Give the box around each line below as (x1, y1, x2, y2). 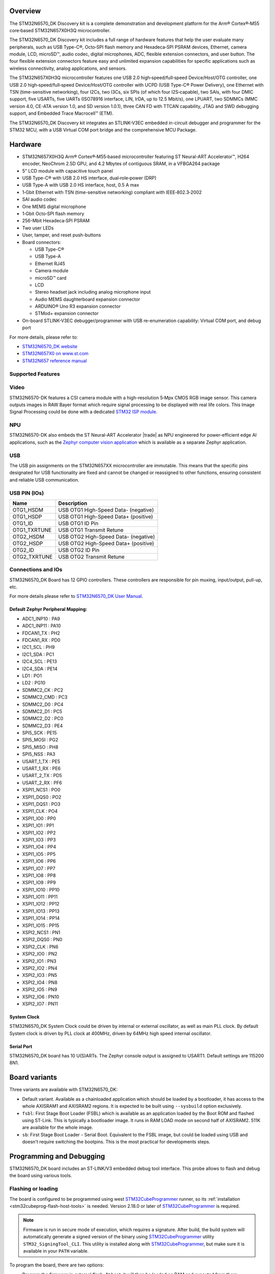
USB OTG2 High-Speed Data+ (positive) (58, 540, 154, 547)
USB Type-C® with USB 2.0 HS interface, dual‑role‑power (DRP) (22, 175, 157, 181)
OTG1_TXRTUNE (12, 526, 52, 534)
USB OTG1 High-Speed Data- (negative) (58, 506, 154, 513)
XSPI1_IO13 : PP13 (22, 908, 60, 914)
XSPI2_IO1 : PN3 (22, 958, 57, 964)
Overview (9, 7, 41, 15)
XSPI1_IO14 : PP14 (22, 915, 60, 921)
